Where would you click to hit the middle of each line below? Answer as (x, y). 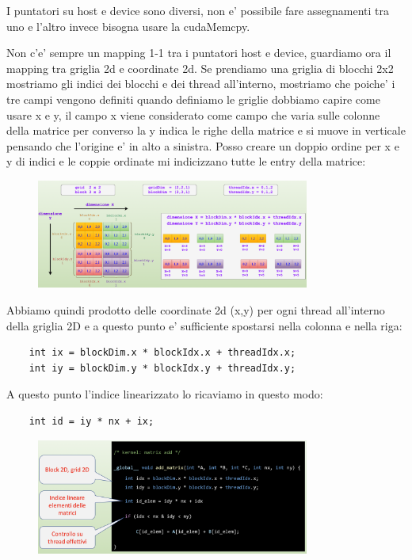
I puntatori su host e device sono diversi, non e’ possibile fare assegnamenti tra (198, 10)
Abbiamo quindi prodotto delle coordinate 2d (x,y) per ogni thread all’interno (196, 310)
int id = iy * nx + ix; (92, 421)
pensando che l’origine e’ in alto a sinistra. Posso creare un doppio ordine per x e (203, 145)
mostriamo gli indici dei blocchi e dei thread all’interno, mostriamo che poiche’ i (201, 84)
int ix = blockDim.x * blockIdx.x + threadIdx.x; (162, 353)
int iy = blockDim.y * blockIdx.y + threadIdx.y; (162, 368)
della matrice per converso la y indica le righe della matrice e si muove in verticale (206, 130)
